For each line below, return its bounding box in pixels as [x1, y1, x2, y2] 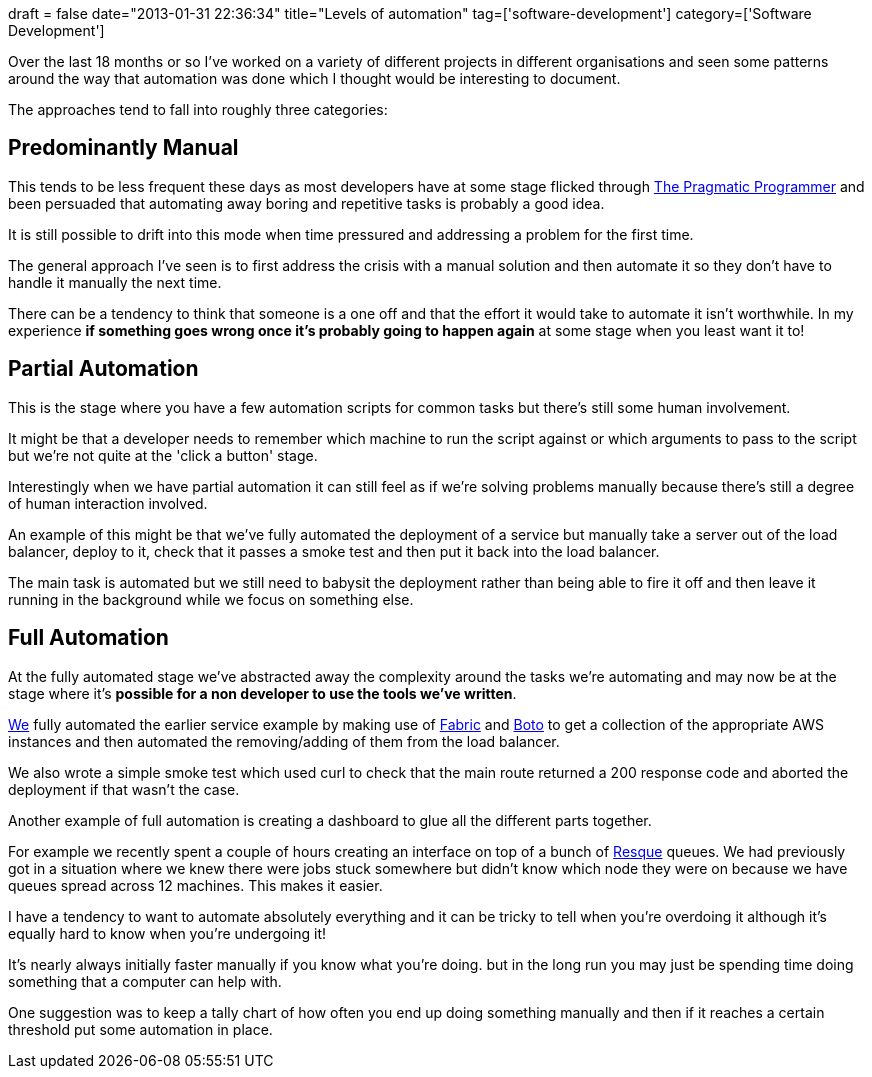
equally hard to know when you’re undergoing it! [8, 924, 327, 942]
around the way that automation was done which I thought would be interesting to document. [8, 70, 621, 87]
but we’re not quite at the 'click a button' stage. [8, 446, 318, 464]
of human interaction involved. [8, 494, 208, 512]
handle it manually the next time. [8, 273, 222, 291]
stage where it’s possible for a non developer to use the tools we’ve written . [8, 684, 517, 702]
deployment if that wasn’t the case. [8, 780, 240, 798]
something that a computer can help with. [8, 972, 282, 990]
